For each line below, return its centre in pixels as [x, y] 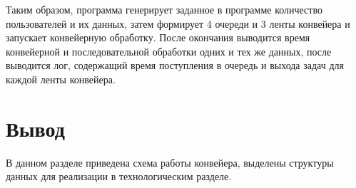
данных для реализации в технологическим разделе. [119, 176]
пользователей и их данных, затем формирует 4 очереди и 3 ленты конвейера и [178, 23]
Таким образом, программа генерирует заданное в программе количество [164, 9]
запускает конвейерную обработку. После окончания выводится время [158, 37]
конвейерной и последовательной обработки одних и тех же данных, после [169, 51]
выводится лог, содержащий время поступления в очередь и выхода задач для [175, 65]
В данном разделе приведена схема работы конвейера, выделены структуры [170, 162]
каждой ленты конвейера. [61, 79]
